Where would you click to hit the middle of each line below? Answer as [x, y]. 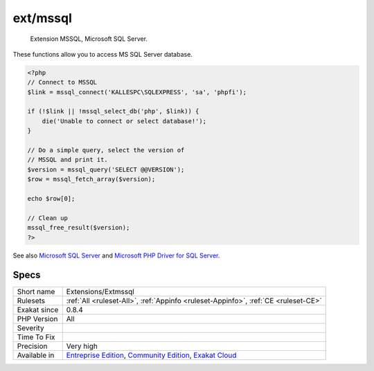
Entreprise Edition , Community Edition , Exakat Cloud [151, 355]
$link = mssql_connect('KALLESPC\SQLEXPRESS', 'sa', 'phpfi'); [137, 92]
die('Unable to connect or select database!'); [124, 121]
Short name [36, 292]
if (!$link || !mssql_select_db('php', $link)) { [113, 111]
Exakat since [38, 310]
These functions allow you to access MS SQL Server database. [103, 54]
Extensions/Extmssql [100, 292]
